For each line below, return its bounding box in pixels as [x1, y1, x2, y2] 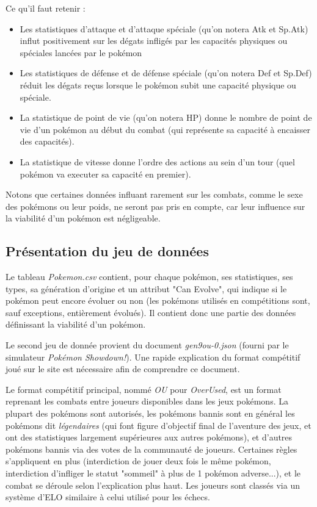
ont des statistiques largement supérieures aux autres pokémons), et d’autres [5, 431, 293, 444]
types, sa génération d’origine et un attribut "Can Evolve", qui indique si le [5, 282, 287, 295]
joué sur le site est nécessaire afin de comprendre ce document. [5, 362, 240, 375]
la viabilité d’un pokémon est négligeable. [5, 212, 161, 225]
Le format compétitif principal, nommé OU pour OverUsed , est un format [5, 383, 282, 395]
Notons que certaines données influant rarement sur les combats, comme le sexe [5, 188, 303, 201]
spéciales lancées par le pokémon [20, 46, 142, 59]
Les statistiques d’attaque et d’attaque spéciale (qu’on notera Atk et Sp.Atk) [20, 22, 308, 35]
